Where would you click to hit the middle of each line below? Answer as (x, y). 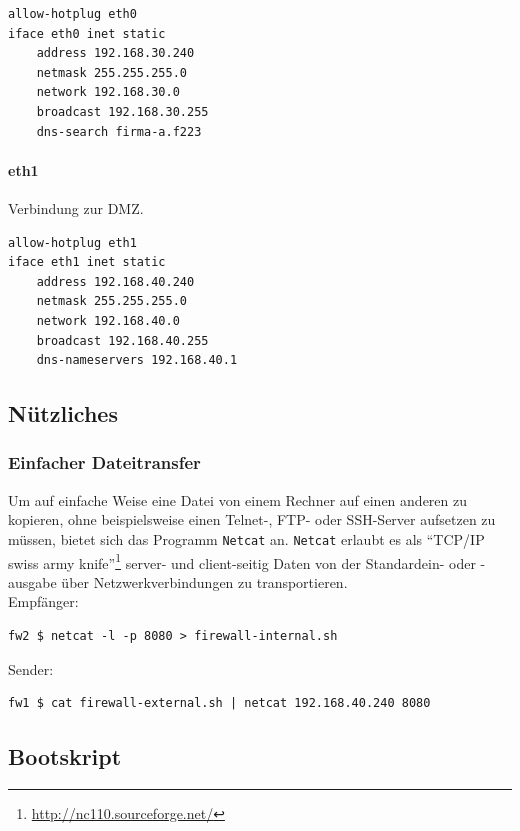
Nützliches (63, 413)
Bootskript (65, 756)
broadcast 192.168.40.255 (122, 340)
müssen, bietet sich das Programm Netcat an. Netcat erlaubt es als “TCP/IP (246, 538)
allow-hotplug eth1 (72, 242)
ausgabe (32, 581)
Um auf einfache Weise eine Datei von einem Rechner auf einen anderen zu (238, 499)
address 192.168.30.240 (115, 53)
